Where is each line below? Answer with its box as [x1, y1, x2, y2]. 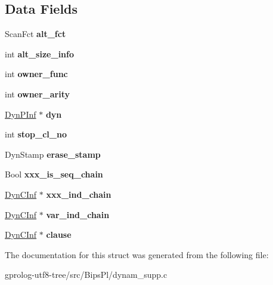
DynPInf [5, 108, 36, 120]
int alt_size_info [5, 47, 75, 60]
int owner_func [5, 68, 68, 80]
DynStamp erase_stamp [5, 148, 101, 160]
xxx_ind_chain [46, 188, 111, 200]
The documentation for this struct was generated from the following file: [5, 248, 269, 261]
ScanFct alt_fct [5, 27, 66, 40]
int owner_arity [5, 87, 70, 100]
